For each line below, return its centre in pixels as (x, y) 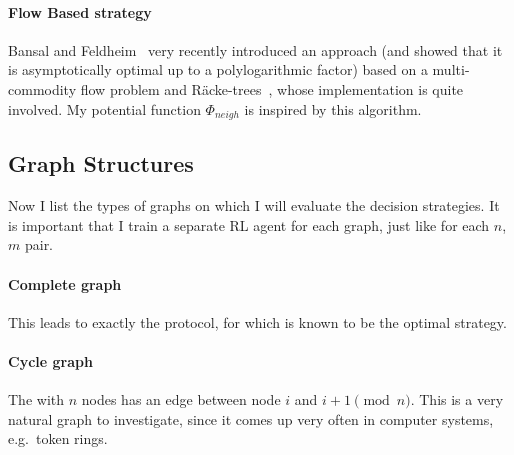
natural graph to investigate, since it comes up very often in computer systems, (251, 418)
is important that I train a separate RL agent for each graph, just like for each (249, 224)
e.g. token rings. (58, 438)
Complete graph (65, 283)
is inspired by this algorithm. (333, 108)
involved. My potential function (104, 108)
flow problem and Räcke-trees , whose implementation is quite (272, 88)
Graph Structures (101, 163)
